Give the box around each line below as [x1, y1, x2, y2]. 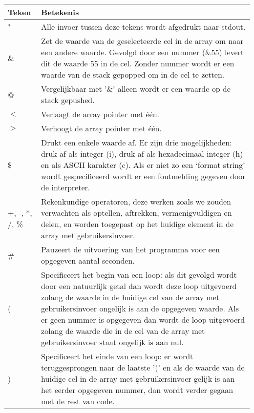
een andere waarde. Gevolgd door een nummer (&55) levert [41, 46, 244, 58]
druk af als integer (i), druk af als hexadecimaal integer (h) [41, 148, 243, 159]
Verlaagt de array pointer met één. [41, 108, 160, 120]
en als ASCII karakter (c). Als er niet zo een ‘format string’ [41, 159, 245, 170]
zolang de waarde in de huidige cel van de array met [41, 291, 220, 303]
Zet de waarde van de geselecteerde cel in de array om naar [41, 35, 244, 46]
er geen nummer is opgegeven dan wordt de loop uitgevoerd [41, 314, 245, 325]
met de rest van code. [41, 395, 115, 407]
